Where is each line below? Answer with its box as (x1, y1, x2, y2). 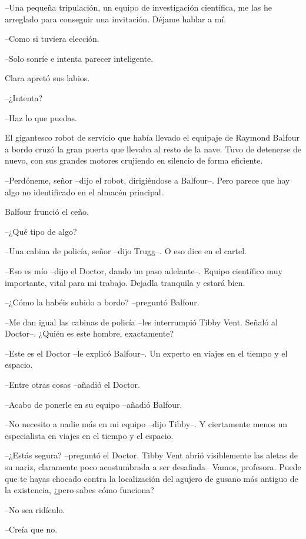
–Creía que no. (5, 523, 58, 535)
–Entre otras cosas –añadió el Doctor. (5, 378, 140, 391)
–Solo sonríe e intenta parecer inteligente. (5, 52, 154, 64)
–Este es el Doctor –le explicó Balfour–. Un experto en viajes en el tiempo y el (5, 347, 288, 359)
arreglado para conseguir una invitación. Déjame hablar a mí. (5, 12, 227, 25)
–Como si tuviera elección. (5, 32, 99, 45)
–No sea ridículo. (5, 503, 65, 515)
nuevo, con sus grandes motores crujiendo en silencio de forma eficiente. (5, 154, 263, 167)
